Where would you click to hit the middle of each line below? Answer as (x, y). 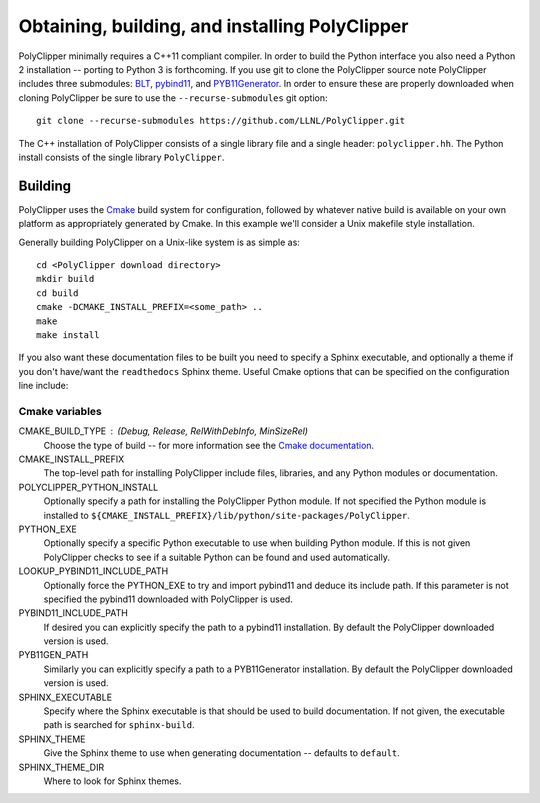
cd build (57, 293)
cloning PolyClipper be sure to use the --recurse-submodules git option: (173, 97)
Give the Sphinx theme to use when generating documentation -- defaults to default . (221, 753)
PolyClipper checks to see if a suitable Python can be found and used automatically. (216, 557)
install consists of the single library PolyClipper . (121, 157)
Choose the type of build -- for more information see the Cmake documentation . (209, 445)
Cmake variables (60, 411)
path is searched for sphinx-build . (119, 725)
